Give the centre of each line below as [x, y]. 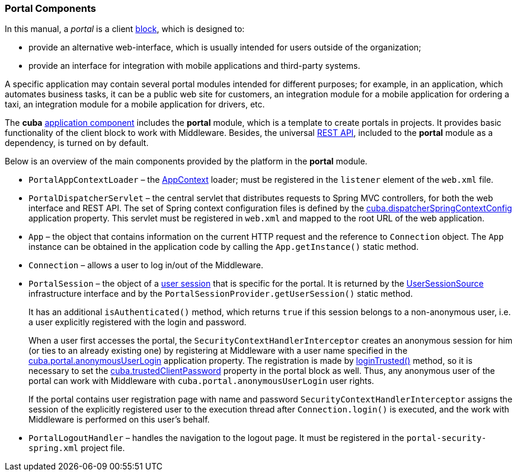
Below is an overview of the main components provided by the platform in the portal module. [186, 161]
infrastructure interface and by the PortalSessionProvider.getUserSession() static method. [221, 294]
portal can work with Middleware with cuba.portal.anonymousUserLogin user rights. [201, 381]
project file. [103, 448]
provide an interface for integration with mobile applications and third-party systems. [194, 66]
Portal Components [50, 8]
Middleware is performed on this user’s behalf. [119, 420]
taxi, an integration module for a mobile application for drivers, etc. [135, 104]
